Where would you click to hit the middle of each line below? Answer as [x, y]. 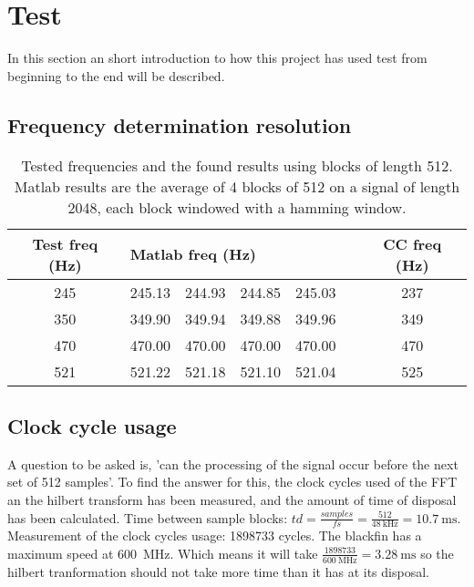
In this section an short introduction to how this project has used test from [217, 58]
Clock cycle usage [92, 425]
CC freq [412, 243]
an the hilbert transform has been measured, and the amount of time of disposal [232, 499]
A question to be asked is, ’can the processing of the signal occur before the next [233, 463]
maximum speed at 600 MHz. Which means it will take [163, 553]
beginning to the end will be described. [116, 75]
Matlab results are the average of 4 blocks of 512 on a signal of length [237, 186]
